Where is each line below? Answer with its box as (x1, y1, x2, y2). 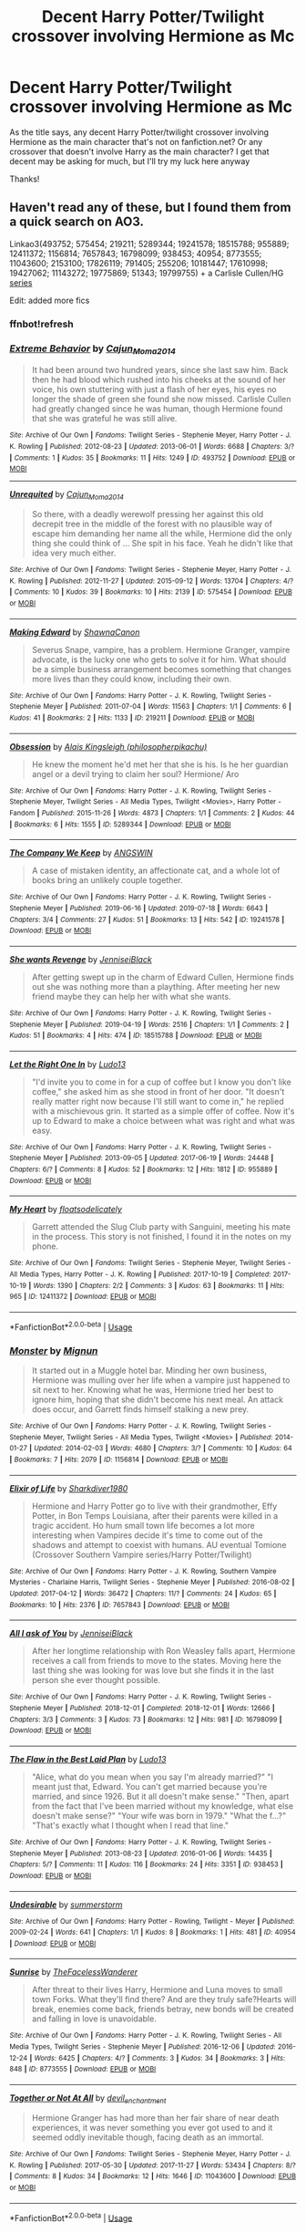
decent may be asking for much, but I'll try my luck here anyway (9, 155, 250, 166)
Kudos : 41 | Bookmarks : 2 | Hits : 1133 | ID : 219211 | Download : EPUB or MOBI (9, 713, 255, 722)
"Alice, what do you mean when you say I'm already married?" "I (31, 1771, 273, 1782)
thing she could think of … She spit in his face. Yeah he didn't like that (31, 538, 293, 548)
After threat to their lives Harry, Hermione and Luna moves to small (31, 1984, 283, 1995)
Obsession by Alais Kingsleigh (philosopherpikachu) (9, 741, 208, 752)
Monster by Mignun (9, 1344, 98, 1356)
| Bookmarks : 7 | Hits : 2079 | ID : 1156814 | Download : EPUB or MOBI (9, 1455, 229, 1464)
